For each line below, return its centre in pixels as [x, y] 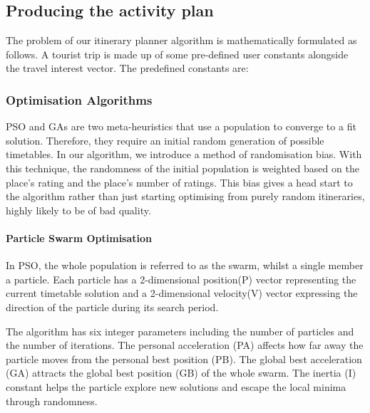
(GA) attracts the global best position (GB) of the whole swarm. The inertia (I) [181, 373]
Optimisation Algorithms [79, 99]
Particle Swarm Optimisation [79, 237]
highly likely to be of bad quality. [78, 210]
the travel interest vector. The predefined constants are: [127, 68]
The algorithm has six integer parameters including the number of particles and [180, 331]
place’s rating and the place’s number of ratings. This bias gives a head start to [179, 182]
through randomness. [52, 401]
